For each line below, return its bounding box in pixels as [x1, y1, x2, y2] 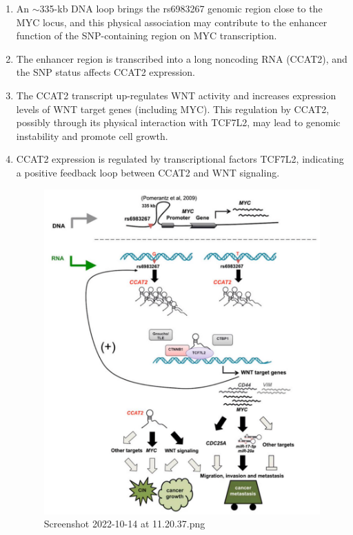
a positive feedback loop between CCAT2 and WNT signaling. [16, 165, 280, 179]
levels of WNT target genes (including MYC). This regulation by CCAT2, [16, 101, 330, 116]
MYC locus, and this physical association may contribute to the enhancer [16, 14, 327, 29]
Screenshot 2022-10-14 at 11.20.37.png [43, 516, 205, 531]
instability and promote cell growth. [16, 128, 168, 143]
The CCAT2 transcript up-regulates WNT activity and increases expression [16, 88, 336, 102]
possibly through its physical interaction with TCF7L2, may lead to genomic [16, 115, 341, 130]
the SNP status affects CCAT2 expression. [16, 65, 195, 79]
